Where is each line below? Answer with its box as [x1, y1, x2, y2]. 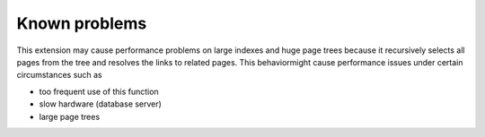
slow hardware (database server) [39, 98, 162, 109]
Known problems [16, 13, 147, 33]
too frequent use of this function [39, 86, 159, 97]
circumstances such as [16, 70, 102, 81]
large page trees [39, 111, 101, 122]
